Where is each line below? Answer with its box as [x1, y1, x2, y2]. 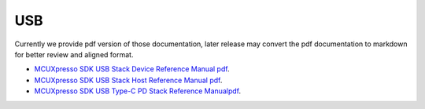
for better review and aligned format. [14, 49, 134, 59]
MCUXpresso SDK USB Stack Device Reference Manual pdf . [34, 64, 230, 74]
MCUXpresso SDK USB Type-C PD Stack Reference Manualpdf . [34, 86, 242, 96]
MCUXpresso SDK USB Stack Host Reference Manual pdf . [34, 75, 223, 85]
